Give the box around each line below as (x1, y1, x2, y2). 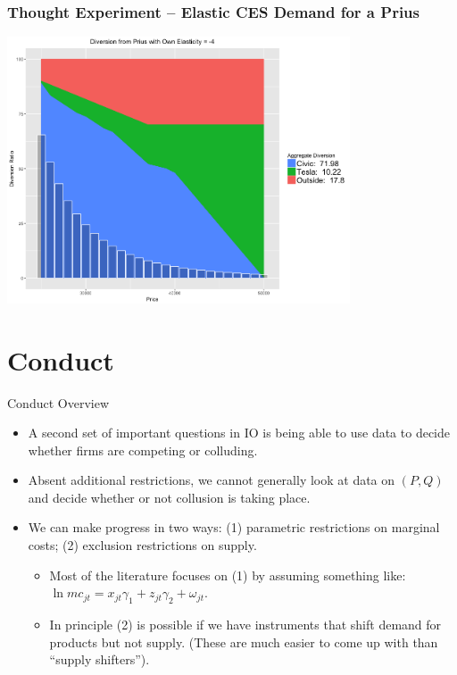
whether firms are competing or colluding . (28, 440, 258, 459)
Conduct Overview (7, 393, 109, 412)
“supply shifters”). (49, 650, 150, 669)
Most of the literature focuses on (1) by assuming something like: (49, 565, 406, 584)
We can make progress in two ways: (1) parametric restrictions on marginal (28, 518, 440, 537)
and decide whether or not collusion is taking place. (28, 487, 311, 506)
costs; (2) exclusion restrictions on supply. (28, 536, 257, 554)
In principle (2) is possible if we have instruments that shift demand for (49, 615, 442, 634)
